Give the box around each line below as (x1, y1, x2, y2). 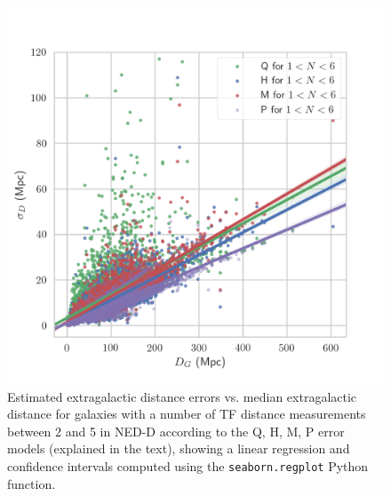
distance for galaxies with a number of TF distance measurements (7, 404, 366, 423)
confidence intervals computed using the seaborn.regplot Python (7, 456, 369, 475)
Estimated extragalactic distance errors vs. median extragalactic (7, 387, 357, 405)
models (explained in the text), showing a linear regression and (7, 439, 350, 458)
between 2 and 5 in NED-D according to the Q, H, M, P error (7, 421, 345, 440)
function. (7, 474, 56, 492)
